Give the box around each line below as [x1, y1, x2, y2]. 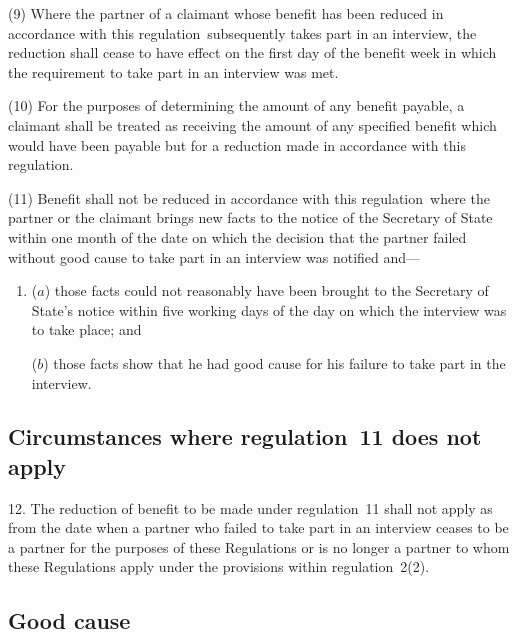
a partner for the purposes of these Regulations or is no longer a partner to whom [8, 536, 510, 557]
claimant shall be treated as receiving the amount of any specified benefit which [8, 114, 497, 135]
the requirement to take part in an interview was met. [8, 61, 339, 82]
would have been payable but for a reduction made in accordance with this [8, 134, 466, 155]
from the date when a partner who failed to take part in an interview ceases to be [8, 517, 509, 538]
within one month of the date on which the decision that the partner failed [8, 226, 467, 247]
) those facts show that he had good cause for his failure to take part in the [43, 352, 506, 373]
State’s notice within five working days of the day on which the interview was [31, 299, 507, 320]
